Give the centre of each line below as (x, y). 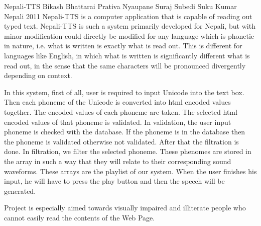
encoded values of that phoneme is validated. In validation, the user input (118, 122)
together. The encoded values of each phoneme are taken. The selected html (121, 111)
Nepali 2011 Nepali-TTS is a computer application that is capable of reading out (128, 16)
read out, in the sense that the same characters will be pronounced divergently (125, 65)
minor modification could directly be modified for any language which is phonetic (129, 35)
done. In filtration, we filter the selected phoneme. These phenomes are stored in (128, 151)
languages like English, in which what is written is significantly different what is (127, 55)
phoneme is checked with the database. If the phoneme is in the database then (125, 132)
